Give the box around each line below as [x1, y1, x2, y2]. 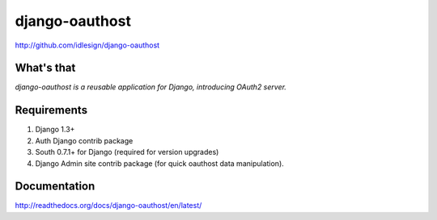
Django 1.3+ [35, 125, 75, 135]
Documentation [15, 180, 95, 193]
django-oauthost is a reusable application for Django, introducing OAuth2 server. [15, 82, 287, 92]
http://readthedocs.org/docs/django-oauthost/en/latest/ [15, 201, 202, 210]
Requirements [15, 103, 88, 117]
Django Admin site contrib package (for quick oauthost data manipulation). [35, 158, 285, 168]
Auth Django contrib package [35, 135, 134, 145]
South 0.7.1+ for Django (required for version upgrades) [35, 147, 219, 157]
